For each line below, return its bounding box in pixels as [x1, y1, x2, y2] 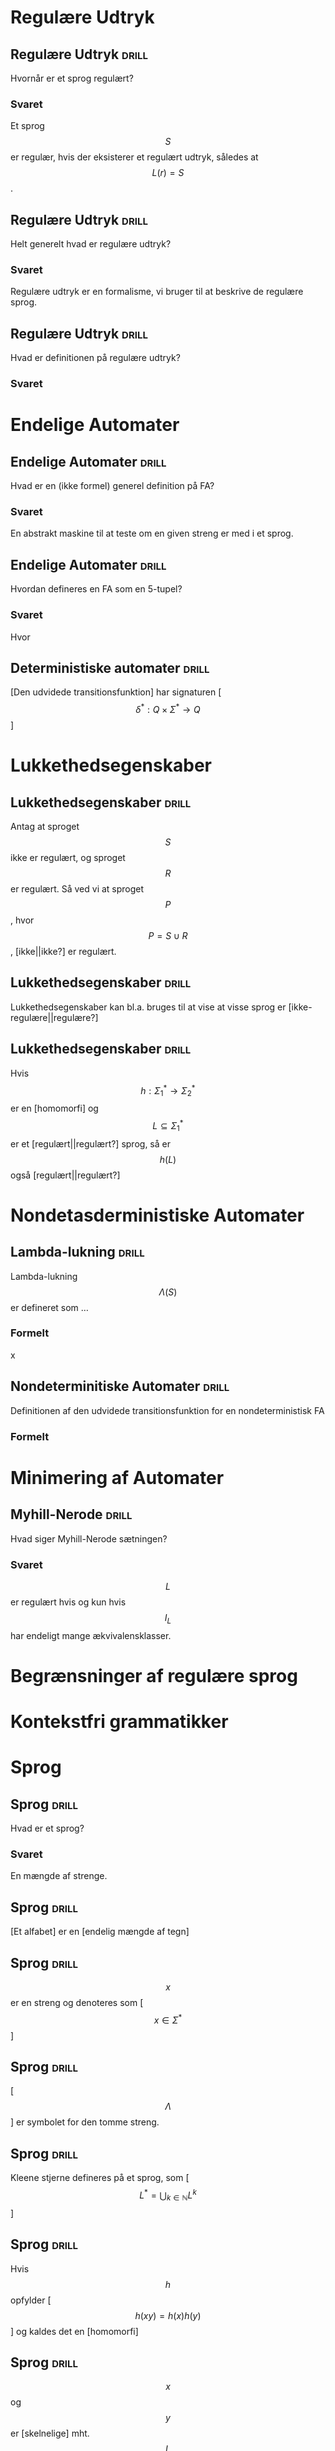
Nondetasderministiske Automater [10, 1204, 305, 1226]
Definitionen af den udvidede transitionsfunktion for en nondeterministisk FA [10, 1404, 325, 1416]
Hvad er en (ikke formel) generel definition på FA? [10, 480, 215, 492]
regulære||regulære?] [10, 1011, 99, 1023]
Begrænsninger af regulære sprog [10, 1664, 298, 1687]
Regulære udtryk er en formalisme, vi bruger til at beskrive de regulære [10, 286, 304, 298]
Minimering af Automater [10, 1466, 225, 1489]
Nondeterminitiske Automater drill [10, 1378, 230, 1395]
